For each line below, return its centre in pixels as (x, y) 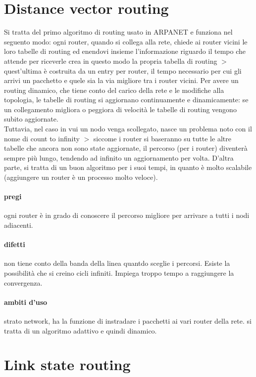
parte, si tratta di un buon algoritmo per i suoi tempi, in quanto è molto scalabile (128, 167)
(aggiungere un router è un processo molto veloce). (81, 177)
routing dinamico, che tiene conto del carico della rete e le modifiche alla (114, 90)
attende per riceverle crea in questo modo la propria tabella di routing (111, 61)
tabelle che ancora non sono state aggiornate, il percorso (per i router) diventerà (126, 148)
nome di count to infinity (42, 138)
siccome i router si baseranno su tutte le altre (162, 138)
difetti (15, 244)
